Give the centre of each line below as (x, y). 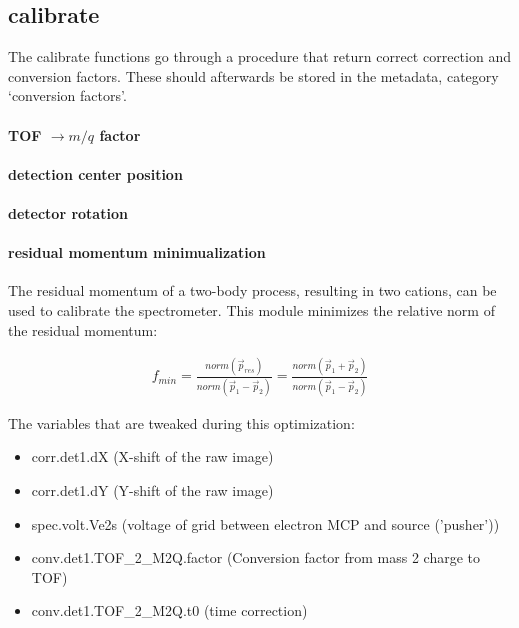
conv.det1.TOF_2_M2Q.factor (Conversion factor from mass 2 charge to (256, 557)
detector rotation (68, 212)
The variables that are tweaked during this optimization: (181, 422)
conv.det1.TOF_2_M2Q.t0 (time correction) (169, 610)
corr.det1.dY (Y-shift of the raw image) (152, 489)
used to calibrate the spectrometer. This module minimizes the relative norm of (251, 309)
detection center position (95, 173)
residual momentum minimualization (137, 252)
